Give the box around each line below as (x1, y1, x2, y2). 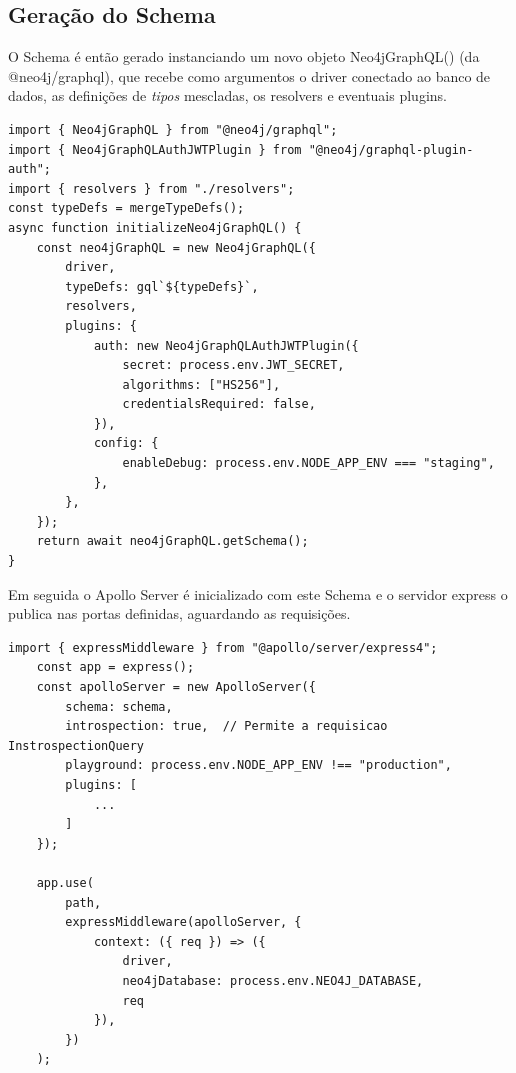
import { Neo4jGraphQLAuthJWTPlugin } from (8, 142, 302, 157)
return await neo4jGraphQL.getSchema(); (36, 534, 309, 549)
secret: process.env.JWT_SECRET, (122, 358, 345, 373)
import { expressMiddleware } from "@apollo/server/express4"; (8, 640, 438, 655)
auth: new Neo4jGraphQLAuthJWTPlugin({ (93, 338, 359, 353)
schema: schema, (65, 699, 173, 714)
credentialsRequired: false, (122, 397, 316, 412)
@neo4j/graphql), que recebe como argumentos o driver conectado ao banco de (8, 65, 491, 86)
